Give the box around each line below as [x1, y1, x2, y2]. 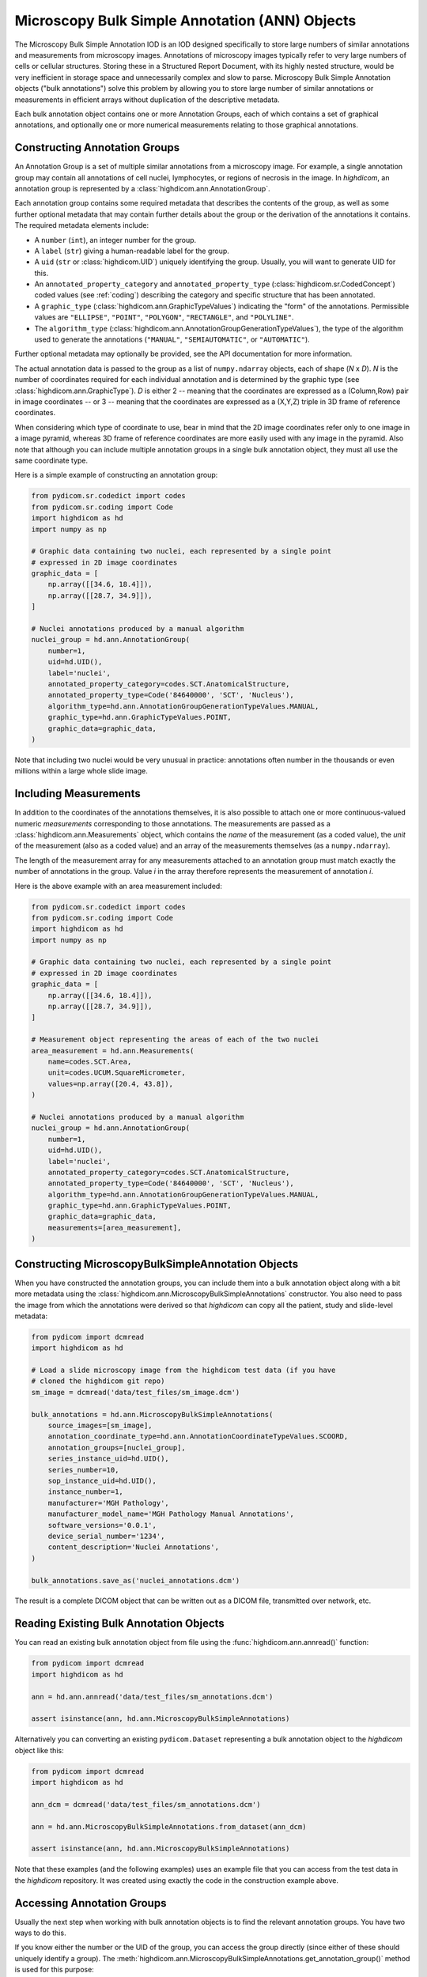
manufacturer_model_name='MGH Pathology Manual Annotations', [47, 1510, 294, 1518]
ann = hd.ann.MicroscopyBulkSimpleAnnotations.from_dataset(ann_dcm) [31, 1822, 307, 1831]
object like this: [14, 1745, 64, 1755]
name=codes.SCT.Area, [47, 1057, 132, 1066]
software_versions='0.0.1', [47, 1521, 157, 1529]
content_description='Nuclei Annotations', [47, 1543, 219, 1552]
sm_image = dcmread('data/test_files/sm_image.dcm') [31, 1388, 240, 1397]
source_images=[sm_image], [47, 1421, 153, 1431]
